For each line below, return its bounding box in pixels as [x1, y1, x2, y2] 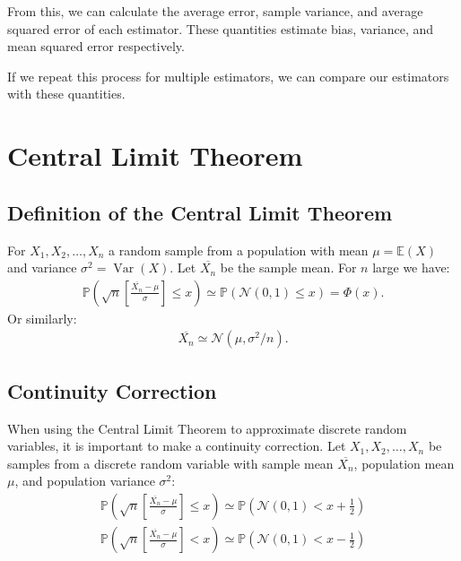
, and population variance [14, 471, 155, 490]
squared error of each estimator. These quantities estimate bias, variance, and [7, 19, 434, 38]
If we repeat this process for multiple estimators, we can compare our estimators [7, 66, 449, 85]
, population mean [353, 453, 455, 472]
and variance [7, 258, 77, 277]
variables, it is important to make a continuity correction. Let [7, 436, 346, 455]
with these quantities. [7, 84, 126, 103]
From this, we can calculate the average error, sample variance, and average [7, 2, 423, 20]
